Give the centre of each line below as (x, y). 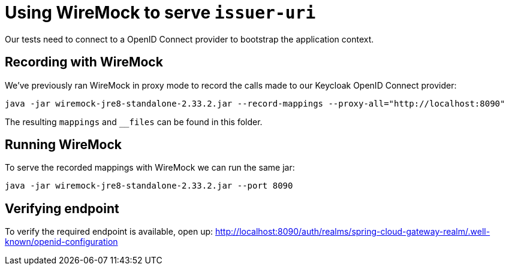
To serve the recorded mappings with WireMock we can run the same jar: (150, 168)
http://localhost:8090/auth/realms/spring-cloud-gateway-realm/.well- (353, 232)
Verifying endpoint (62, 208)
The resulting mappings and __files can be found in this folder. (134, 122)
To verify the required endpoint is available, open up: (109, 232)
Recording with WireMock (84, 62)
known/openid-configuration (61, 242)
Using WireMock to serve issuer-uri (160, 13)
